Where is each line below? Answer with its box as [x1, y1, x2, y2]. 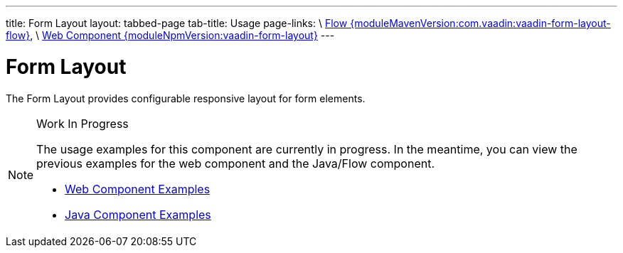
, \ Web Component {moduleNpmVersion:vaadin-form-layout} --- [30, 29, 335, 41]
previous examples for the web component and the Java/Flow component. [36, 156, 435, 171]
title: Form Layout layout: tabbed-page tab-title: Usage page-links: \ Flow [6, 17, 348, 29]
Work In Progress [36, 116, 129, 131]
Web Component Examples [65, 181, 211, 196]
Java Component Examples [65, 207, 211, 222]
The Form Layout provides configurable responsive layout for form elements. [6, 92, 366, 104]
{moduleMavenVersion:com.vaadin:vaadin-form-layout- [350, 17, 611, 29]
